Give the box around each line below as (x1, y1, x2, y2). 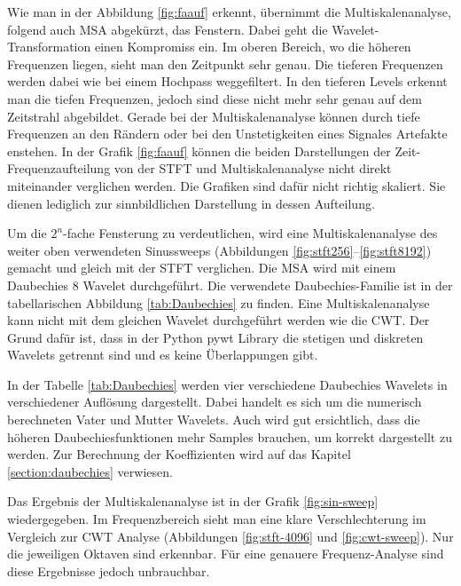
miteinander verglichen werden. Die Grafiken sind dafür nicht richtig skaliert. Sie (7, 176, 446, 194)
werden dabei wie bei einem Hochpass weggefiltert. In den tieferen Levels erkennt (7, 72, 448, 91)
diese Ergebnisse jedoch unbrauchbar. (7, 561, 210, 580)
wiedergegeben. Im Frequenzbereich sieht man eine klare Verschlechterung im (7, 510, 426, 528)
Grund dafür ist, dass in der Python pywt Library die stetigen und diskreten (7, 328, 424, 346)
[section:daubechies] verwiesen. (7, 462, 173, 480)
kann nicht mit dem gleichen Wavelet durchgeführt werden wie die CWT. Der (7, 311, 430, 329)
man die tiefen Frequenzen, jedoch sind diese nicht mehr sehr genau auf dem (7, 89, 422, 107)
